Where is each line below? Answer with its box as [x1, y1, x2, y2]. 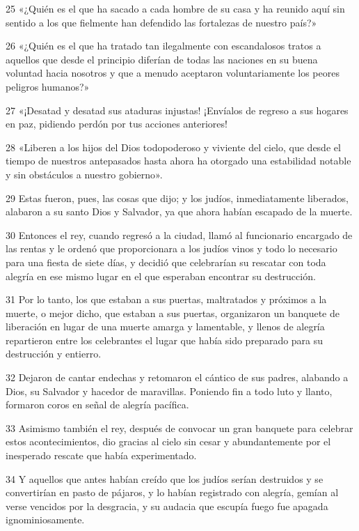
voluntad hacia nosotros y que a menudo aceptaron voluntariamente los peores [6, 66, 340, 80]
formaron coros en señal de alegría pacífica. [6, 397, 189, 412]
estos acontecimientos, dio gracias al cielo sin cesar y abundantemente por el [6, 434, 331, 449]
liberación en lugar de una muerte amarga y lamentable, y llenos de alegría [6, 319, 325, 334]
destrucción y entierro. [6, 346, 102, 361]
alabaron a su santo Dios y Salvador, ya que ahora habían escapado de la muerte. [6, 204, 353, 219]
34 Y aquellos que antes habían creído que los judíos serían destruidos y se [6, 471, 324, 486]
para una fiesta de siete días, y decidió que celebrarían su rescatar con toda [6, 254, 326, 269]
